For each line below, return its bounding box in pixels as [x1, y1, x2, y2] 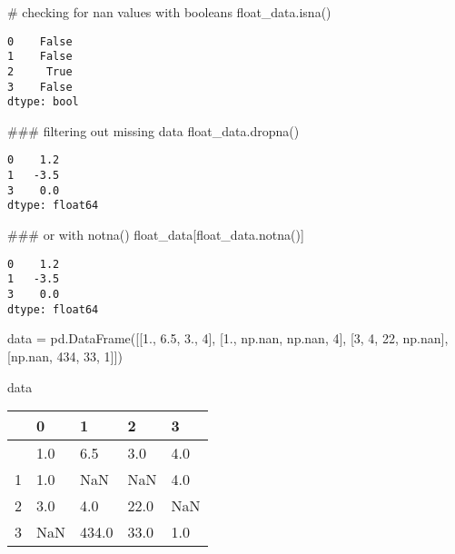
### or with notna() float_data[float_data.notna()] [7, 225, 304, 244]
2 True [7, 64, 73, 78]
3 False [7, 80, 73, 94]
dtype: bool [7, 95, 79, 109]
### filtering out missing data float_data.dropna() [7, 121, 300, 140]
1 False [7, 50, 73, 64]
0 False [7, 35, 73, 48]
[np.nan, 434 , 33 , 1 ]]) [7, 346, 123, 365]
